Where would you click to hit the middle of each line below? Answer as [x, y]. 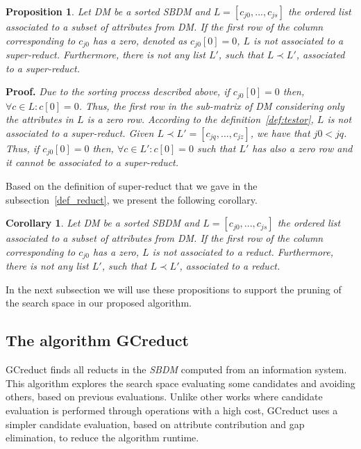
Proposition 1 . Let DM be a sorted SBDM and [108, 11]
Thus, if [23, 148]
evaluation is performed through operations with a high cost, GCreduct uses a [172, 410]
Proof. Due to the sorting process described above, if [118, 91]
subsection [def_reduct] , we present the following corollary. [132, 199]
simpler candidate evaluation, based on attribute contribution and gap [155, 424]
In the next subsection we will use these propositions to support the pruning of [174, 289]
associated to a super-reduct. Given [80, 132]
